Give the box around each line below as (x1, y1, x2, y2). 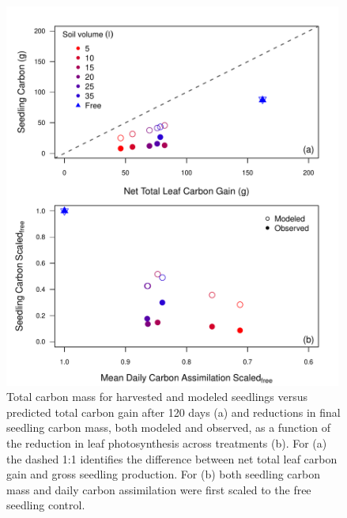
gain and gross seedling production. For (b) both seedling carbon (6, 466, 320, 482)
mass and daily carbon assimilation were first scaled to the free (6, 481, 311, 497)
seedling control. (6, 497, 85, 513)
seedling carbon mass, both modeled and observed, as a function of (6, 419, 330, 436)
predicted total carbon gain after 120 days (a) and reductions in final (6, 403, 341, 420)
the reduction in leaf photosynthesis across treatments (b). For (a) (6, 435, 327, 452)
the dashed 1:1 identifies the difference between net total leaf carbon (6, 450, 338, 467)
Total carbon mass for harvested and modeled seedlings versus (6, 388, 308, 405)
